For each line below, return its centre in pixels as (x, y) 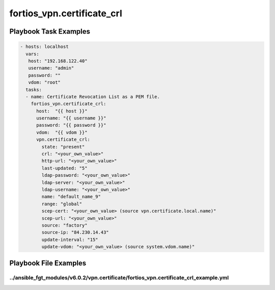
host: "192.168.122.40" (58, 61)
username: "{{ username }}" (71, 118)
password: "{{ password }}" (71, 125)
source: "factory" (64, 225)
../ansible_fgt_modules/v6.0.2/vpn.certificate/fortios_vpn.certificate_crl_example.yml (119, 278)
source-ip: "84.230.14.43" (75, 233)
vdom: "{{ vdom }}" (62, 132)
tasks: (34, 90)
